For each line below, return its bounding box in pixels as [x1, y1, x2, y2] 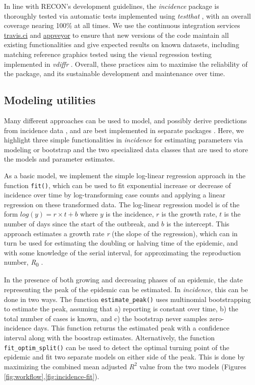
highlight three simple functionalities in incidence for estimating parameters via [4, 135, 243, 145]
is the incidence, [105, 209, 154, 219]
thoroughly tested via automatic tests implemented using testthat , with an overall [4, 10, 251, 21]
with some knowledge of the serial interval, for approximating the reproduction [4, 247, 241, 257]
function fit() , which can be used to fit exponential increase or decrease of [4, 180, 231, 190]
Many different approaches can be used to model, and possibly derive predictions [4, 115, 247, 125]
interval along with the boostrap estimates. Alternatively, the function [4, 332, 215, 343]
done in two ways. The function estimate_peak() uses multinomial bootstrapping [4, 294, 251, 304]
